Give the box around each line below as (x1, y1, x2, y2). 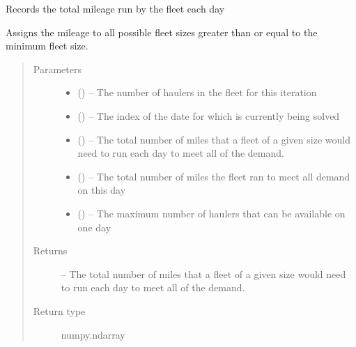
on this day (77, 183, 126, 197)
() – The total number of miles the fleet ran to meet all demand (77, 169, 350, 183)
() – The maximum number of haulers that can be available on (77, 206, 346, 220)
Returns (33, 243, 68, 258)
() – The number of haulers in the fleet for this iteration (77, 85, 317, 100)
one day (77, 219, 111, 234)
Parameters (33, 61, 82, 76)
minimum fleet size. (6, 38, 88, 53)
